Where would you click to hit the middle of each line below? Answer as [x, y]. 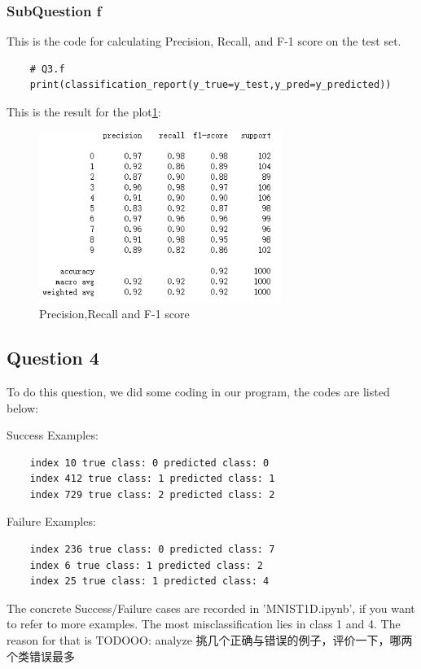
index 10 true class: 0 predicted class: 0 [149, 463]
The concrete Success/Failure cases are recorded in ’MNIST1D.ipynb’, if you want [211, 608]
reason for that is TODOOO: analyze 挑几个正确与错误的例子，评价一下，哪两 [210, 640]
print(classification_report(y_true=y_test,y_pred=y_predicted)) [210, 85]
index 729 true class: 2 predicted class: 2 [152, 494]
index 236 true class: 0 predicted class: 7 [152, 550]
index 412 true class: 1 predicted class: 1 [152, 479]
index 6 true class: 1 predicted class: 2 [146, 565]
